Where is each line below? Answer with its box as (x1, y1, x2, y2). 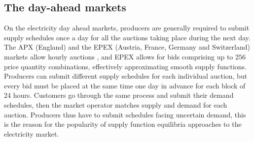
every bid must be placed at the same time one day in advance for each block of (4, 80, 246, 90)
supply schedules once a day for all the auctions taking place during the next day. (4, 32, 251, 42)
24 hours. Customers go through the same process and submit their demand (4, 90, 234, 100)
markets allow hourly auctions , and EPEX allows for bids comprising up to (4, 51, 233, 61)
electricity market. (4, 128, 59, 139)
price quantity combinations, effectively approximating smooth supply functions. (4, 61, 247, 71)
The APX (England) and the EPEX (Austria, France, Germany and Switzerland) (4, 42, 250, 52)
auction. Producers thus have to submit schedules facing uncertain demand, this (4, 109, 246, 119)
